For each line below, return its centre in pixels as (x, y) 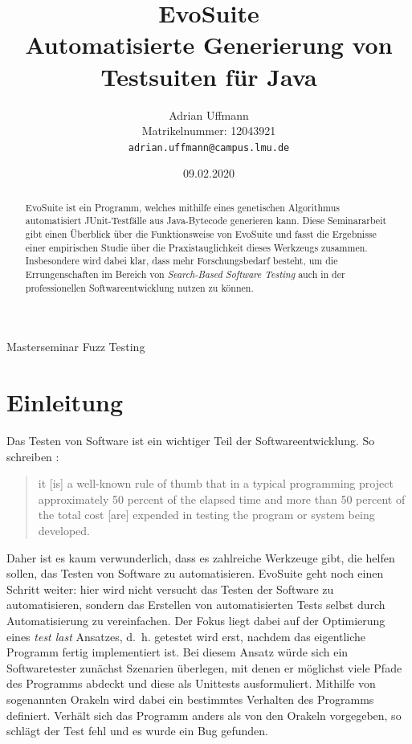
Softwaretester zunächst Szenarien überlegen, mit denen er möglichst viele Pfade (204, 667)
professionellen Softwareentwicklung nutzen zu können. (139, 287)
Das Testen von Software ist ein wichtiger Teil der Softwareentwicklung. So (191, 441)
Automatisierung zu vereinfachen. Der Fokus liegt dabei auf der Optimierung (196, 620)
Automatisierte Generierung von (209, 45)
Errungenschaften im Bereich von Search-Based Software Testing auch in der (185, 274)
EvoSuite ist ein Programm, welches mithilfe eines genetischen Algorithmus (182, 207)
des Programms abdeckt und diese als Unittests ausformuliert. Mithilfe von (191, 683)
